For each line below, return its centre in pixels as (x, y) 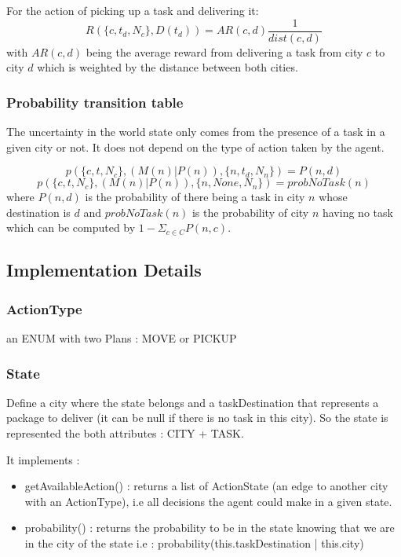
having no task (357, 212)
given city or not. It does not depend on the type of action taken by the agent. (195, 147)
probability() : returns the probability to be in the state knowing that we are (210, 528)
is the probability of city (250, 212)
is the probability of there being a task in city (195, 197)
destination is (38, 212)
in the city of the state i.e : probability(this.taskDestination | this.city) (194, 543)
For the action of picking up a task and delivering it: (133, 10)
